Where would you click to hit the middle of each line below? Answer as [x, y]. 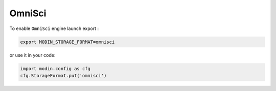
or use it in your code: [32, 55]
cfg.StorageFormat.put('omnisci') [63, 75]
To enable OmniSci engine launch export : [54, 28]
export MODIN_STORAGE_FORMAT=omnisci [67, 42]
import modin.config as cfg [55, 68]
